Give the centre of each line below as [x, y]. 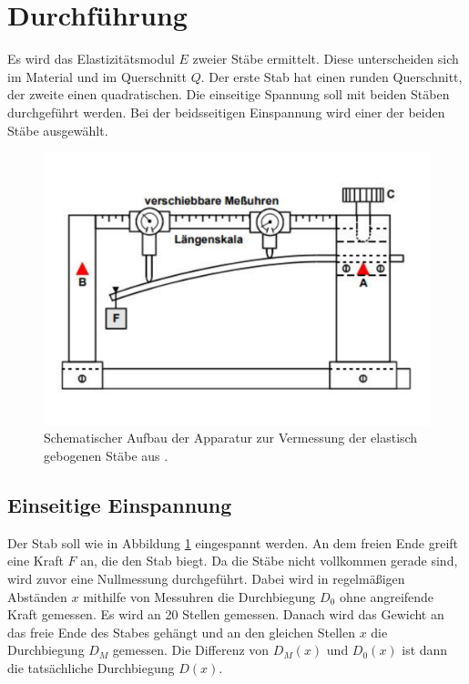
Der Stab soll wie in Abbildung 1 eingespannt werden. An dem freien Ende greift [233, 542]
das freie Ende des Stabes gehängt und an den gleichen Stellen [181, 632]
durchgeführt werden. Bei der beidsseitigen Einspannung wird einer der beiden [226, 112]
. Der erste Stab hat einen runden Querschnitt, [331, 76]
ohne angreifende [387, 596]
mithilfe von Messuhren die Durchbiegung [199, 596]
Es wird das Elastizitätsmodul [91, 59]
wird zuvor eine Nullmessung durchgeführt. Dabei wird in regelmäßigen [206, 578]
